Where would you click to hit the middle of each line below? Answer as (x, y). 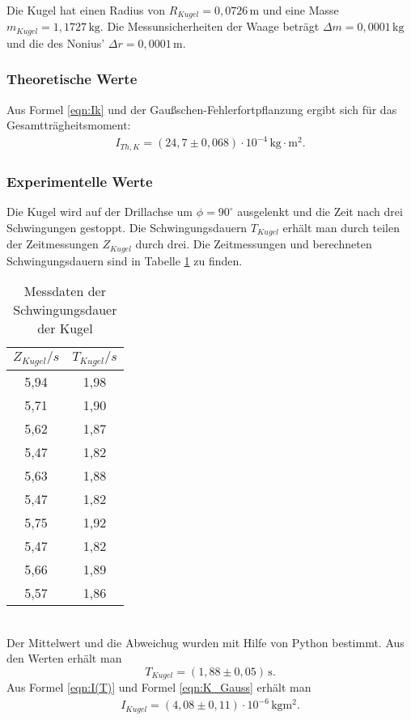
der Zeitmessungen (53, 244)
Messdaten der (65, 291)
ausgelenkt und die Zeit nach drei (320, 212)
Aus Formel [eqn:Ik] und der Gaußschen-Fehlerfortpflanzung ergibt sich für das (202, 109)
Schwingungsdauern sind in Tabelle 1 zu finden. (125, 260)
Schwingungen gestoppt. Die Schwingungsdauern (127, 227)
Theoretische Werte (72, 79)
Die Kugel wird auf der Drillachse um (100, 212)
